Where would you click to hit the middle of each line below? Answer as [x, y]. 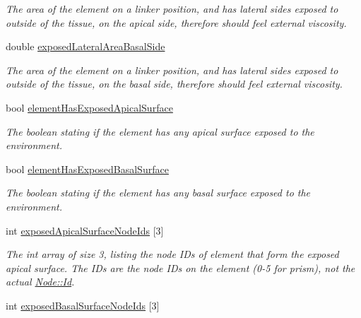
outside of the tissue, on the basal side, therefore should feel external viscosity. [174, 84]
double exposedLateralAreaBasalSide [85, 46]
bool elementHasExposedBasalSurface [87, 169]
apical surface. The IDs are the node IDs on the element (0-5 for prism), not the [180, 267]
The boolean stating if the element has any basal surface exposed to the [158, 193]
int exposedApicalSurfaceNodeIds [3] [85, 230]
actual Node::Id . [40, 282]
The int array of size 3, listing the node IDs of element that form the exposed [172, 254]
